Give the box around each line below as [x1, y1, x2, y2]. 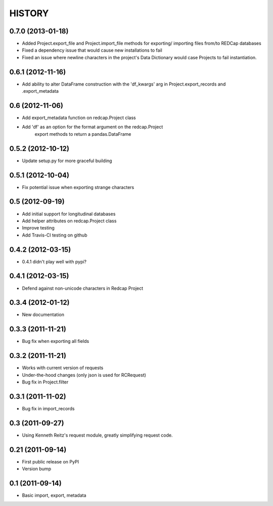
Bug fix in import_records [22, 405, 75, 411]
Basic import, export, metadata [22, 492, 86, 498]
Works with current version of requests [22, 365, 104, 371]
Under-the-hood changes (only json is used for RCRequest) [22, 372, 147, 378]
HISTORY [9, 8, 49, 19]
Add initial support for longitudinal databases [22, 211, 116, 217]
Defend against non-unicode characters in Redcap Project [22, 285, 144, 291]
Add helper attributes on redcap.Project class [22, 218, 117, 224]
